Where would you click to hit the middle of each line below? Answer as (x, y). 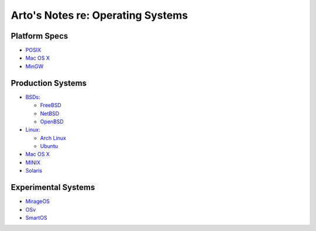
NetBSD (50, 113)
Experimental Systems (53, 187)
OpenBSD (52, 121)
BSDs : (33, 97)
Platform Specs (39, 36)
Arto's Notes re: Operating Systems (99, 15)
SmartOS (36, 218)
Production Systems (49, 83)
